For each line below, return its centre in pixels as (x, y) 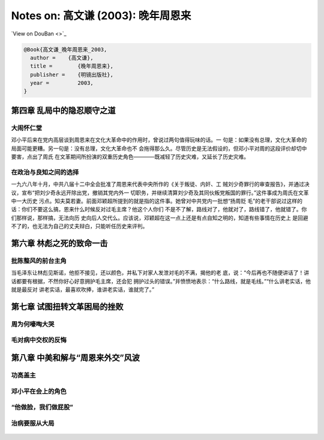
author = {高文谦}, (62, 58)
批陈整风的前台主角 (39, 261)
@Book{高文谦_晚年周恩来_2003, (65, 49)
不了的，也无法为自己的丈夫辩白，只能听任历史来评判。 (79, 226)
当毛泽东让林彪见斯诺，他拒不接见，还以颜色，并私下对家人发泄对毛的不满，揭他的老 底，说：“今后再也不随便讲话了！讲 (160, 273)
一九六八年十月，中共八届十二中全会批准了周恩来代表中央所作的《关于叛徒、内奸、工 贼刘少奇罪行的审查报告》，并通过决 (160, 184)
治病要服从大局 (33, 423)
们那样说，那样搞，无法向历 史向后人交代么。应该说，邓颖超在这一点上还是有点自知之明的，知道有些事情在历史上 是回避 (160, 218)
